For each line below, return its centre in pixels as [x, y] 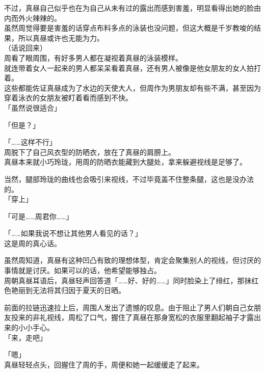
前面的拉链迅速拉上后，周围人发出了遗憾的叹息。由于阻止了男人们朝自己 [125, 307]
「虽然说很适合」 [33, 107]
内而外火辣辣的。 [33, 18]
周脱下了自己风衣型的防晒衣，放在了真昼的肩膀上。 [90, 152]
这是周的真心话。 [33, 243]
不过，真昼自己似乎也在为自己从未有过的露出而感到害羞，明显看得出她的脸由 [132, 8]
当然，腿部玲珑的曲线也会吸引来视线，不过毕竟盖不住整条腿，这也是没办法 [129, 179]
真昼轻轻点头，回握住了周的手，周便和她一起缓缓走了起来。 [104, 364]
